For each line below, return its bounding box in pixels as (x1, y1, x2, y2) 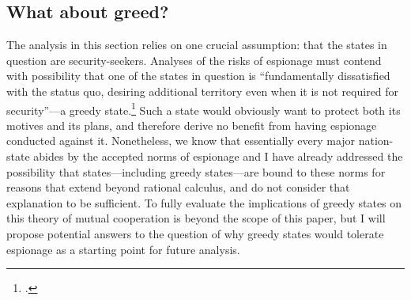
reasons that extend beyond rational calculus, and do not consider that (6, 179, 350, 196)
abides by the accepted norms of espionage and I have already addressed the (33, 148, 403, 165)
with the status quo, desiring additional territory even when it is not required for (6, 82, 399, 99)
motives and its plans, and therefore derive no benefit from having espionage (6, 116, 377, 133)
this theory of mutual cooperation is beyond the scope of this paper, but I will (6, 210, 386, 226)
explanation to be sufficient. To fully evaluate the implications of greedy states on (6, 194, 402, 211)
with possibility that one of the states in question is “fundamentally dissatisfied (6, 67, 390, 84)
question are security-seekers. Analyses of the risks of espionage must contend (6, 51, 382, 68)
